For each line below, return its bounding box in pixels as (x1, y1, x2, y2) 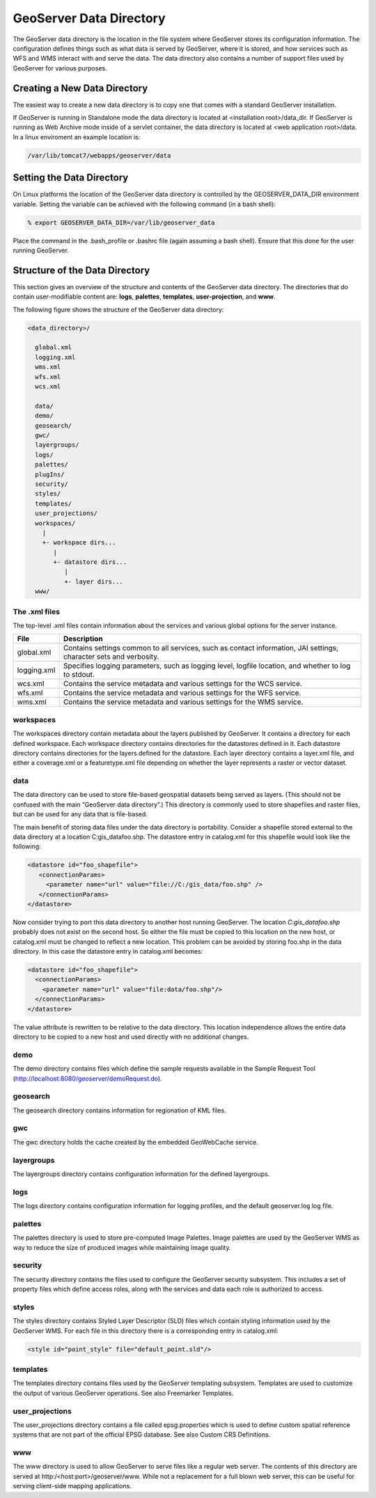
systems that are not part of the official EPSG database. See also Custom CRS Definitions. (13, 1430, 271, 1439)
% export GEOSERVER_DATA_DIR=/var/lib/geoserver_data (27, 218, 215, 227)
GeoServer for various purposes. (13, 63, 107, 72)
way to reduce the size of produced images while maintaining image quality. (13, 1243, 231, 1251)
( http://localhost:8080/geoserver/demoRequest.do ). (13, 1074, 163, 1083)
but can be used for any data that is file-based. (13, 810, 148, 818)
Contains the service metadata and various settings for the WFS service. (63, 688, 301, 698)
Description (63, 634, 104, 644)
